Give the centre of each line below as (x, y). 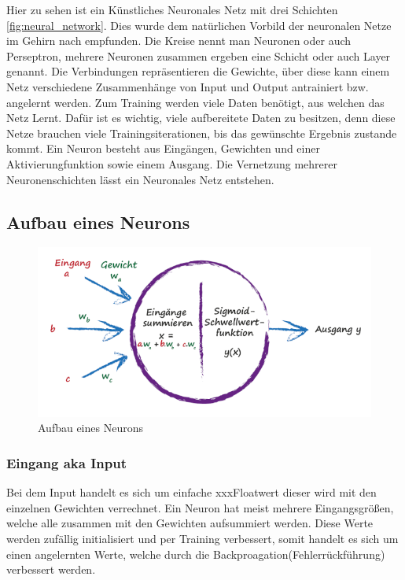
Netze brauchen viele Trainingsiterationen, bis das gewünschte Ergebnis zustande (202, 133)
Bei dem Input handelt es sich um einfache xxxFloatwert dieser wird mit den (191, 492)
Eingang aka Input (67, 462)
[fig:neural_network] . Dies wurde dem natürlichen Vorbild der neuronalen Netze (199, 25)
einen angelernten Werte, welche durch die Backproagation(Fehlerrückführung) (196, 554)
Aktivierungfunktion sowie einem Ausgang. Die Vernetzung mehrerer (172, 163)
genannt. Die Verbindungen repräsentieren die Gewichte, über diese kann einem (198, 71)
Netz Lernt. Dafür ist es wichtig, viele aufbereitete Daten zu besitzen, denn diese (201, 118)
